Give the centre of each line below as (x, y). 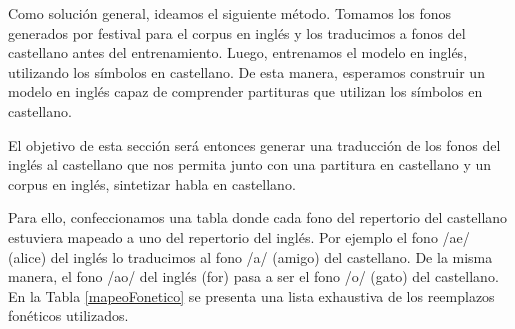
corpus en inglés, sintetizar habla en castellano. (152, 183)
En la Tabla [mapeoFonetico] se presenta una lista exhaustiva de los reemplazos (251, 295)
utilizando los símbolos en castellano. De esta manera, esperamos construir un (246, 71)
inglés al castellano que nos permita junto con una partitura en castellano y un (250, 164)
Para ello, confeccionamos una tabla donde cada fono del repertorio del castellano (258, 217)
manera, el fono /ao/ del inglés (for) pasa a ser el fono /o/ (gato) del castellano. (253, 276)
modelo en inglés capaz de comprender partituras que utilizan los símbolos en (245, 91)
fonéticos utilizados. (68, 315)
